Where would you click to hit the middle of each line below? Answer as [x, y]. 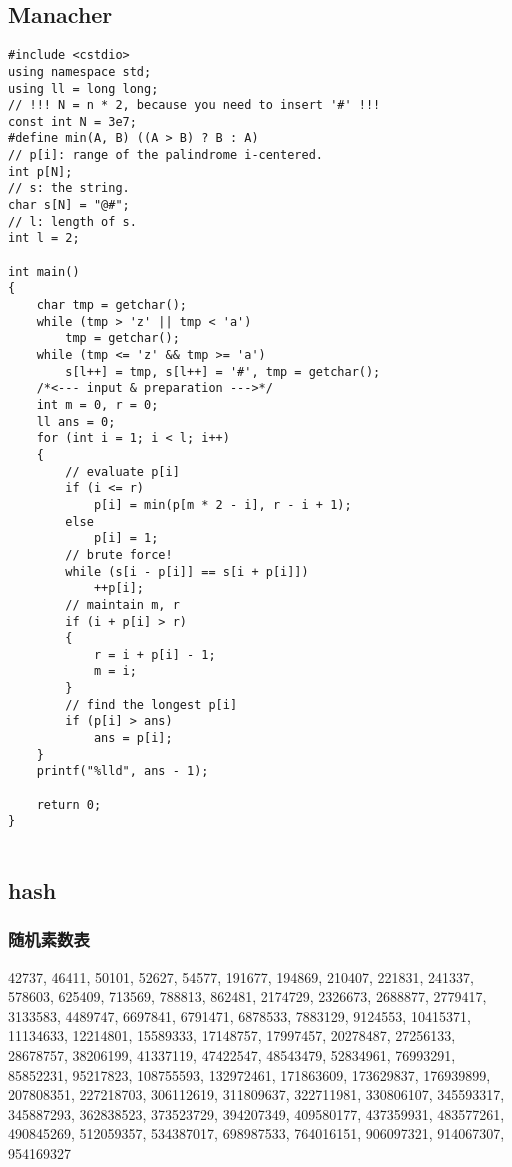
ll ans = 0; [76, 421]
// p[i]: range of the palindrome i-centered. [165, 155]
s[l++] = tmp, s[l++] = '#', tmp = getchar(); [223, 371]
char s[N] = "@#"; [69, 205]
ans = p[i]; [133, 738]
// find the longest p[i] [151, 704]
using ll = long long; [83, 88]
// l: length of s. [72, 221]
